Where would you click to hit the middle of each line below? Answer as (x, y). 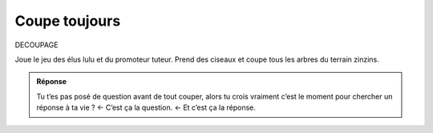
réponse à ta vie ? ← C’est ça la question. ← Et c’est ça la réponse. (146, 107)
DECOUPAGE (36, 45)
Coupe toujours (68, 21)
